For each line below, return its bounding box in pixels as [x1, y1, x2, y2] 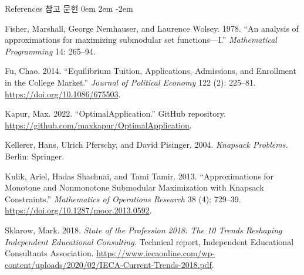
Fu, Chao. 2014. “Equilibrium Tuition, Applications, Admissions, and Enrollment [5, 64, 296, 77]
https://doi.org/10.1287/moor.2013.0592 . [5, 204, 152, 216]
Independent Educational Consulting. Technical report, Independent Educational [5, 235, 294, 247]
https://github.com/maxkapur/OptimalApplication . [5, 118, 192, 131]
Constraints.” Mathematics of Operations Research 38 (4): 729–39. [5, 192, 241, 205]
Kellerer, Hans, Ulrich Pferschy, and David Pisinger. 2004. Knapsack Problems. [5, 138, 288, 151]
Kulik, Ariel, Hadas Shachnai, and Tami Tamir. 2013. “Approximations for [5, 169, 274, 182]
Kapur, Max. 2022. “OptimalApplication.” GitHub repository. [5, 107, 226, 120]
